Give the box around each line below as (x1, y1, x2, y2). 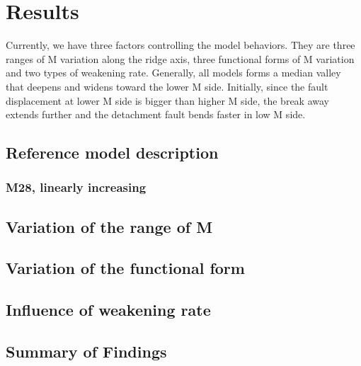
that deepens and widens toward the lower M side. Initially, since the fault (6, 79, 328, 93)
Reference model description (6, 142, 219, 164)
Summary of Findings (6, 341, 167, 362)
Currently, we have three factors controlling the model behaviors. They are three (6, 38, 355, 52)
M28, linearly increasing (6, 178, 147, 196)
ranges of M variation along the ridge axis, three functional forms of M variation (6, 51, 355, 66)
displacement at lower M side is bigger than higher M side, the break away (6, 93, 329, 108)
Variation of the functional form (6, 257, 245, 279)
